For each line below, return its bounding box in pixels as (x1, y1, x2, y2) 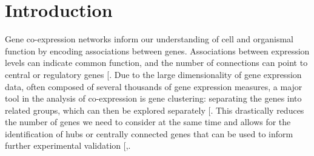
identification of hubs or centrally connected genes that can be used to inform (5, 127, 293, 140)
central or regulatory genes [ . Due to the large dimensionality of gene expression (5, 68, 302, 80)
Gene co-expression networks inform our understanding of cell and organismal (5, 33, 293, 45)
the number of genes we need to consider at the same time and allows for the (5, 115, 291, 128)
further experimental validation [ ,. (5, 139, 131, 152)
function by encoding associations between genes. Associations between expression (5, 44, 310, 57)
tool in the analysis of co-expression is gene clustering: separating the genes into (5, 92, 302, 105)
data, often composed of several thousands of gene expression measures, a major (5, 80, 302, 93)
